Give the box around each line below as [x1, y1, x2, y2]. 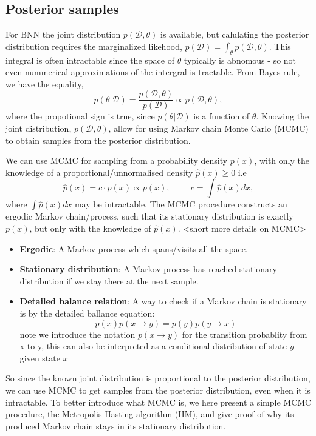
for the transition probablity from [182, 327, 307, 340]
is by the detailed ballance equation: [19, 306, 155, 319]
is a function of [193, 110, 250, 122]
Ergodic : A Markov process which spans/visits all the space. [19, 242, 248, 255]
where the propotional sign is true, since [5, 110, 155, 122]
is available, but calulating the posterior [160, 28, 309, 41]
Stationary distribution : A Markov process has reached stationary [19, 263, 278, 275]
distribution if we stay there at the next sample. [19, 274, 199, 287]
